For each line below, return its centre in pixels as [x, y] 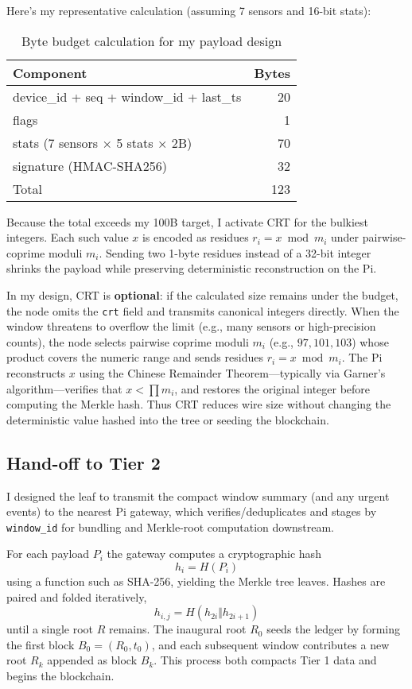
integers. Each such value [68, 237]
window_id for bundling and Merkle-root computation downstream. [171, 526]
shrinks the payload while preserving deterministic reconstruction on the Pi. [192, 268]
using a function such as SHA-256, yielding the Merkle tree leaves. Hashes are [196, 581]
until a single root [50, 629]
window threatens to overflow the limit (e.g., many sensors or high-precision [191, 326]
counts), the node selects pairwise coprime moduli [128, 341]
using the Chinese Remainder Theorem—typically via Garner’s [232, 373]
